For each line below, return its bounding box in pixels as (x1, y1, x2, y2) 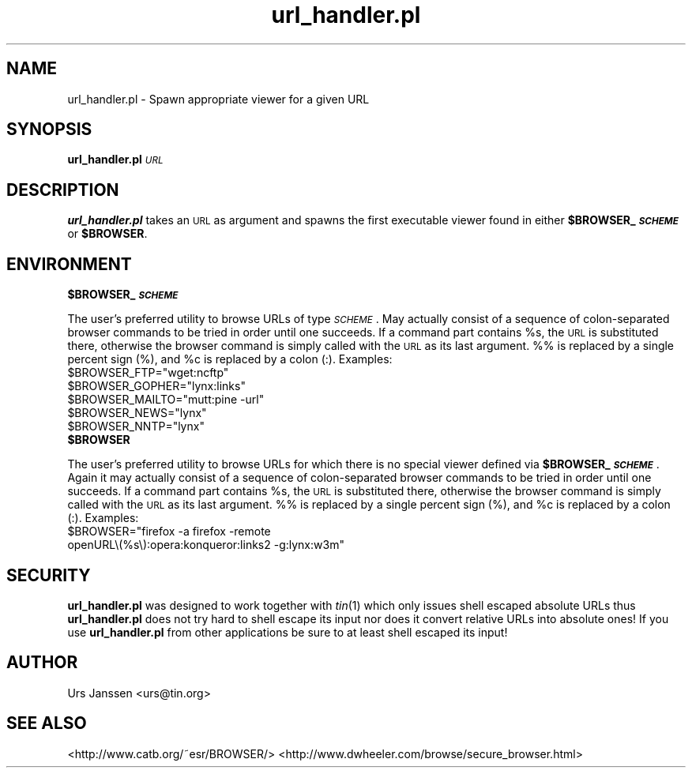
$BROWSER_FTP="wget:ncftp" (67, 366, 229, 380)
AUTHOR (6, 652, 78, 673)
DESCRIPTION (6, 179, 119, 200)
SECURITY (6, 565, 91, 585)
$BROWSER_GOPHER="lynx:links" (67, 379, 246, 393)
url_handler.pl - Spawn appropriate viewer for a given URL (67, 92, 370, 106)
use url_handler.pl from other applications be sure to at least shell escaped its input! (67, 625, 508, 639)
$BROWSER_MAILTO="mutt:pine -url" (67, 393, 265, 407)
